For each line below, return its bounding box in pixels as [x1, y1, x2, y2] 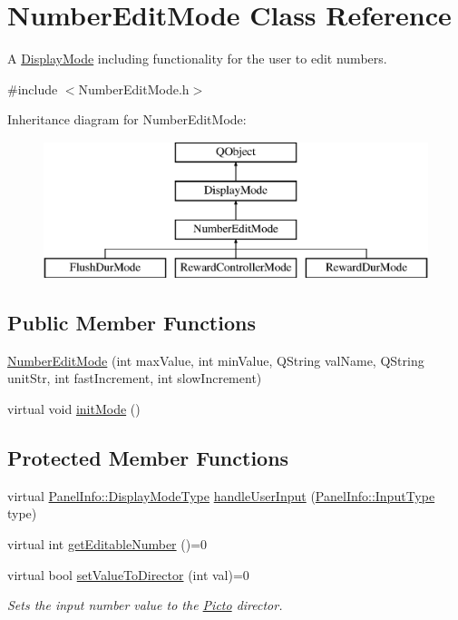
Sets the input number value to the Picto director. [7, 595, 283, 615]
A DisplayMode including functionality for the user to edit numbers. [7, 49, 387, 68]
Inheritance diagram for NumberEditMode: [7, 110, 247, 129]
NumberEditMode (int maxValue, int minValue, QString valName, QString [7, 350, 424, 369]
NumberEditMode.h [78, 79, 190, 98]
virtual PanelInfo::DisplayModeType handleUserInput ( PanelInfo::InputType [7, 486, 435, 505]
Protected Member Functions [7, 444, 289, 472]
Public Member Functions [7, 309, 256, 337]
